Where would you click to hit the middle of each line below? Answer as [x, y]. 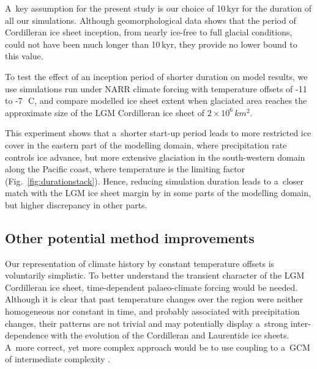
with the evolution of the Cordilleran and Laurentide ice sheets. [170, 335]
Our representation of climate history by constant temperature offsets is [140, 263]
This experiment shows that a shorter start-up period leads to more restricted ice [158, 133]
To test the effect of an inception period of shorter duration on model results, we [156, 76]
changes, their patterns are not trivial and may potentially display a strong [147, 323]
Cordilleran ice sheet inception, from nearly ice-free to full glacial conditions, [149, 32]
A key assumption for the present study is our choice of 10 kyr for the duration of [158, 8]
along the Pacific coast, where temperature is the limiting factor [125, 169]
